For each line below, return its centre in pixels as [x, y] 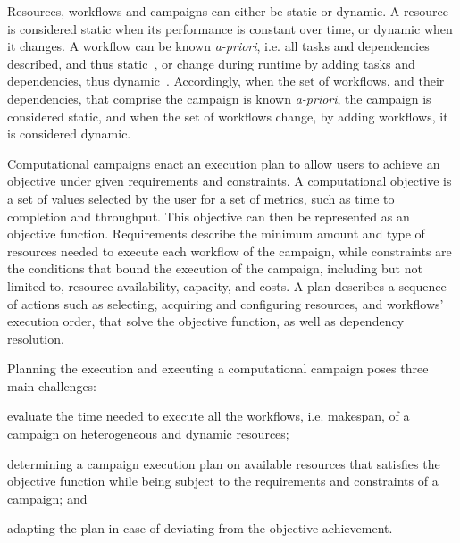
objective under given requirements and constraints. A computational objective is [230, 181]
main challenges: [52, 385]
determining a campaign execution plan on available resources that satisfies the [224, 463]
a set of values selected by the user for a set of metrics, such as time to [201, 198]
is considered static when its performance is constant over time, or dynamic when [230, 28]
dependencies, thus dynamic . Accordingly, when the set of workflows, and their [226, 81]
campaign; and [47, 498]
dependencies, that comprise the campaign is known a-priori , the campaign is [219, 98]
